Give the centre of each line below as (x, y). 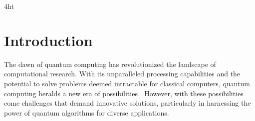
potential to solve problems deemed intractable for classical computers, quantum (127, 83)
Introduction (48, 40)
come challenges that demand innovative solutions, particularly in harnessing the (127, 103)
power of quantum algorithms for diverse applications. (87, 112)
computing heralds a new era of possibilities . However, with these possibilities (124, 93)
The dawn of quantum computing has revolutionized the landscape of (110, 64)
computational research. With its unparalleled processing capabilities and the (122, 74)
